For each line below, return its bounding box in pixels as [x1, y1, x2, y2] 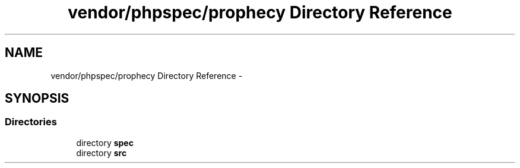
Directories [5, 116, 57, 128]
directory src [76, 147, 127, 158]
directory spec [76, 137, 134, 148]
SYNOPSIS [5, 91, 69, 106]
